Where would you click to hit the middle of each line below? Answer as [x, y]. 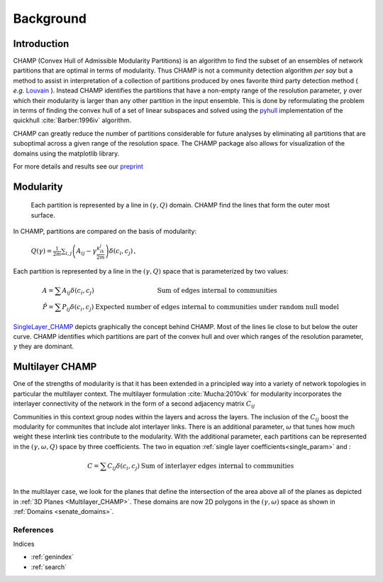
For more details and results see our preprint [78, 166]
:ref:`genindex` [52, 557]
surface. [43, 215]
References [33, 529]
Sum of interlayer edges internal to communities [217, 466]
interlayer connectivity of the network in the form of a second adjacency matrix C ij [134, 404]
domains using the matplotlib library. [66, 153]
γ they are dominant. [44, 346]
